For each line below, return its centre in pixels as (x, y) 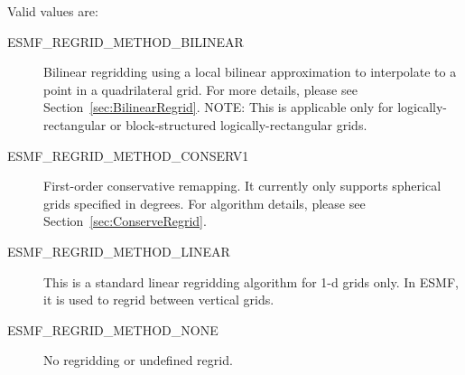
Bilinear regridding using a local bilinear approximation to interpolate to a (250, 72)
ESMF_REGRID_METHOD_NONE (113, 329)
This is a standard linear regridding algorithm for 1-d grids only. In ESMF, (251, 281)
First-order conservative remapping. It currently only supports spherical (242, 186)
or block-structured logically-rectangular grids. (238, 124)
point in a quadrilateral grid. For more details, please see (200, 89)
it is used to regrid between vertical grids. (159, 300)
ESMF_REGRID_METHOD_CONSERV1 (128, 155)
